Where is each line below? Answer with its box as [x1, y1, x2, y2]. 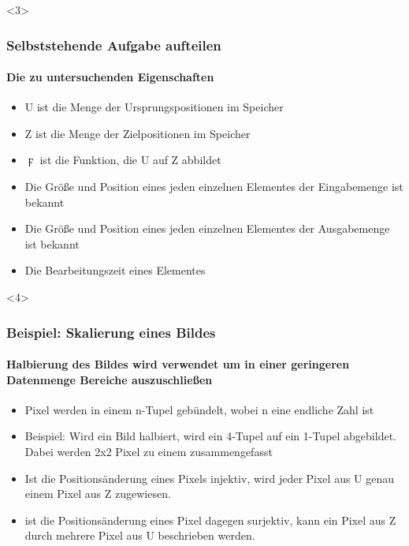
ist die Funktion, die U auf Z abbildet [39, 151, 221, 168]
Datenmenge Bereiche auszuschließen [6, 371, 213, 387]
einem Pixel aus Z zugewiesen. [24, 485, 171, 502]
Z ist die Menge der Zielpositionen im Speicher [24, 125, 251, 141]
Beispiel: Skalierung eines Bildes [6, 322, 216, 342]
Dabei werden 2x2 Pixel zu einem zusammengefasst [24, 443, 273, 459]
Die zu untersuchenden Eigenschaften [6, 69, 214, 85]
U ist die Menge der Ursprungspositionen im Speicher [24, 99, 284, 115]
